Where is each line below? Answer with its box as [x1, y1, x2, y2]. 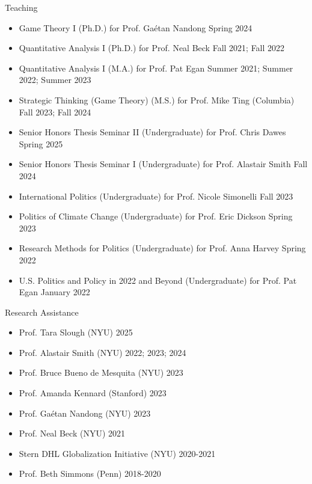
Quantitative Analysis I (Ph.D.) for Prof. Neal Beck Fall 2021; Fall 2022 [19, 41, 285, 54]
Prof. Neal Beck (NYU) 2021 [19, 427, 125, 440]
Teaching [5, 1, 38, 13]
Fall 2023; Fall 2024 [19, 105, 91, 118]
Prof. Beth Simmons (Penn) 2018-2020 [19, 467, 161, 480]
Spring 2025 [19, 137, 63, 150]
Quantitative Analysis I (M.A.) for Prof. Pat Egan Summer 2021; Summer [19, 61, 293, 74]
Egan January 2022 [19, 286, 90, 298]
